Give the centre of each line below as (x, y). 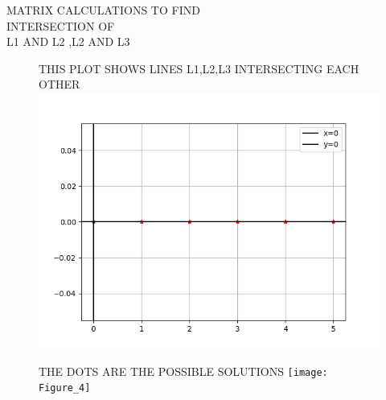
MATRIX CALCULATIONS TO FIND (103, 10)
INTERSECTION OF (61, 25)
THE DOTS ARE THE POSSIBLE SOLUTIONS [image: (183, 371)
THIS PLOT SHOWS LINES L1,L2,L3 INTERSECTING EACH (199, 68)
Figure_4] (65, 388)
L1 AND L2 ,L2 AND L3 (68, 41)
